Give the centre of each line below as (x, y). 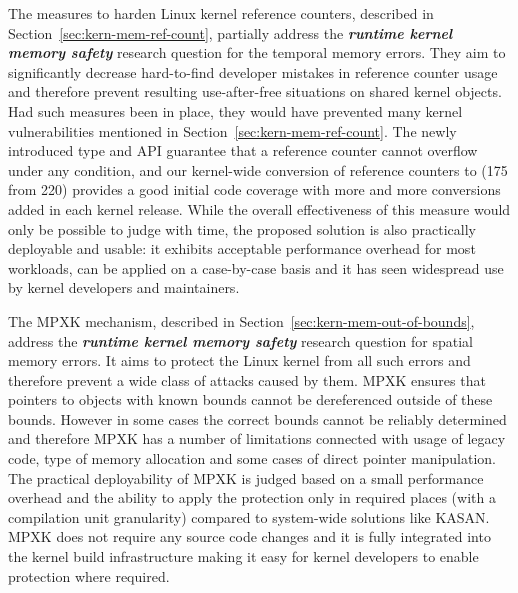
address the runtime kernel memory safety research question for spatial (240, 340)
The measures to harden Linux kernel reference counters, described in (221, 13)
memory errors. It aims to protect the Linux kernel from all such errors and (239, 360)
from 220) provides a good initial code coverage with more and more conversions (254, 189)
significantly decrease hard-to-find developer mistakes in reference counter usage (253, 71)
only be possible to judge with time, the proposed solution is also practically (242, 228)
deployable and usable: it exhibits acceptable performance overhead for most (242, 248)
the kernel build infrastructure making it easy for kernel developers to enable (243, 556)
